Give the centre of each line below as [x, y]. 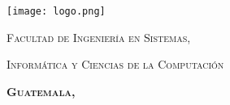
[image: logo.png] [56, 11]
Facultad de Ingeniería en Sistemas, [99, 37]
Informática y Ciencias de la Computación [115, 64]
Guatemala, [41, 91]
